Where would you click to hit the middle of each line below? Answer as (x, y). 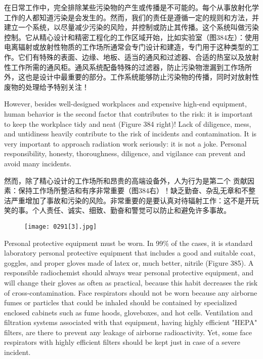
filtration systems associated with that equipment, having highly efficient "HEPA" (131, 322)
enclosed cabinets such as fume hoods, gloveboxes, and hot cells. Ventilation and (128, 312)
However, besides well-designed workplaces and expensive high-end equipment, (125, 104)
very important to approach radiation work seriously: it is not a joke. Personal (125, 143)
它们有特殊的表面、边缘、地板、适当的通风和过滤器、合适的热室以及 (131, 57)
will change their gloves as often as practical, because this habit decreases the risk (131, 282)
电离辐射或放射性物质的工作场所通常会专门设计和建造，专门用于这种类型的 (128, 47)
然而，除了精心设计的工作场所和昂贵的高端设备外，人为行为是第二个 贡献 (126, 180)
